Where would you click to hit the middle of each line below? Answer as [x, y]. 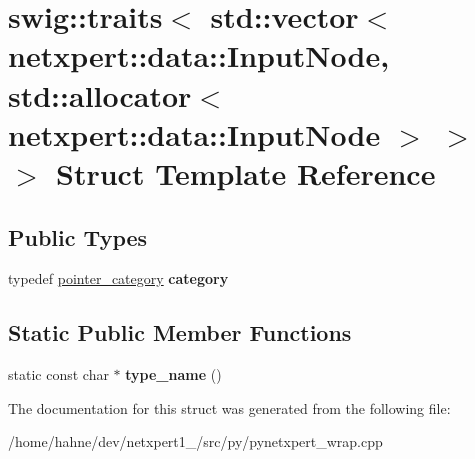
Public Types [78, 236]
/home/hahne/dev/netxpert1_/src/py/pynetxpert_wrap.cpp [195, 441]
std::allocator [100, 94]
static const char [58, 374]
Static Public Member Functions [180, 332]
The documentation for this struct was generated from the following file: [229, 407]
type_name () [173, 374]
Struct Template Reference [246, 172]
